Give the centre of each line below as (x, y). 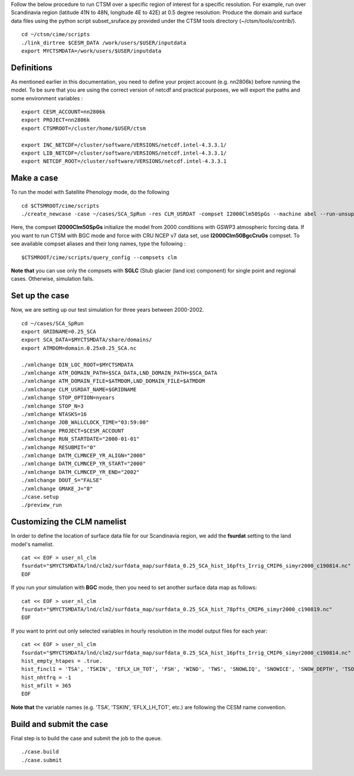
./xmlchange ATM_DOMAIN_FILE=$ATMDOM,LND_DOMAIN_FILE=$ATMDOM (113, 381)
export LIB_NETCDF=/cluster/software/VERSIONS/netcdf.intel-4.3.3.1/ (124, 153)
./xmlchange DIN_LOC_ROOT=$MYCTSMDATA (78, 365)
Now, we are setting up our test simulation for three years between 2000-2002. (107, 310)
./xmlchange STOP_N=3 (53, 406)
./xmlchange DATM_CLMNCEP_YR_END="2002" (81, 472)
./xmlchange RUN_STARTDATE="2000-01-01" (81, 439)
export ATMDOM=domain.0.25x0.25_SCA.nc (79, 348)
